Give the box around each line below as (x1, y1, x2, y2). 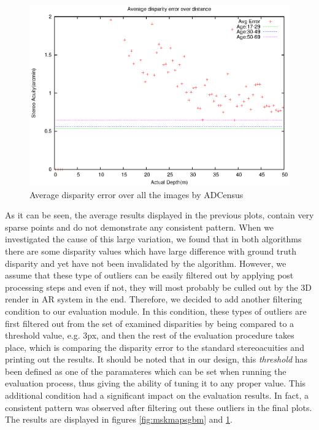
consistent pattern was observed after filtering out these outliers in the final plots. (5, 401, 312, 413)
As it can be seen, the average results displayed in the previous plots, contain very (5, 209, 314, 221)
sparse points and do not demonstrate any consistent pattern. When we (5, 220, 274, 233)
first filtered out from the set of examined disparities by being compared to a (5, 317, 294, 329)
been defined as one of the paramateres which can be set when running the (5, 364, 286, 377)
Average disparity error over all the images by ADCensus (29, 188, 244, 201)
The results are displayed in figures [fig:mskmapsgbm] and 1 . (5, 413, 233, 426)
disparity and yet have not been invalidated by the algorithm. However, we (5, 256, 286, 269)
